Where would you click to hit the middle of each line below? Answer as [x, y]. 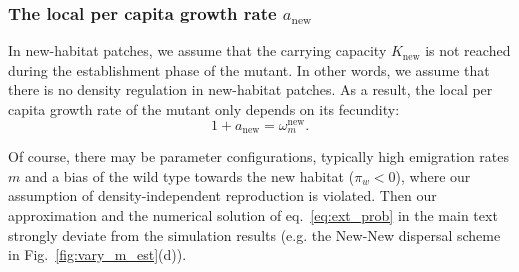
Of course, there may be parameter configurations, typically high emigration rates [259, 156]
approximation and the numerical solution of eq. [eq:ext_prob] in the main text [253, 214]
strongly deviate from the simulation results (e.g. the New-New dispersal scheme [254, 234]
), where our [433, 175]
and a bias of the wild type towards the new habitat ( [189, 175]
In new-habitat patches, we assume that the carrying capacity [197, 50]
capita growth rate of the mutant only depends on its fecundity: [204, 109]
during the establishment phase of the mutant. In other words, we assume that [249, 69]
